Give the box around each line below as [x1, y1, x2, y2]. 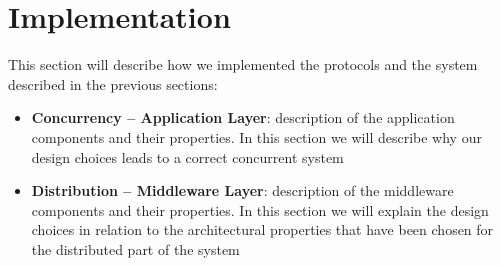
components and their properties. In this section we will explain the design [31, 199, 489, 220]
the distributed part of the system [31, 238, 240, 259]
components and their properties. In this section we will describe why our [31, 126, 482, 147]
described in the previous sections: [8, 73, 218, 94]
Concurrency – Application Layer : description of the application [31, 107, 455, 128]
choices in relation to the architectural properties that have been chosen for [31, 219, 494, 240]
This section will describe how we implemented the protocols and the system [8, 54, 478, 75]
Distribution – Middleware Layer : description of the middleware [31, 180, 454, 201]
